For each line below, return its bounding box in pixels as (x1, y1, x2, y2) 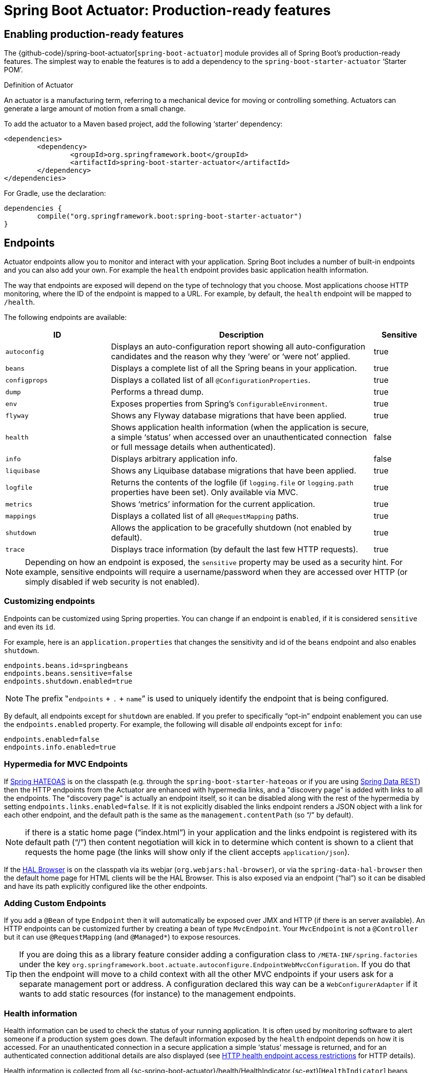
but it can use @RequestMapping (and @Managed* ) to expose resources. (4, 933, 240, 942)
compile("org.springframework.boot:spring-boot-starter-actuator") (37, 212, 302, 221)
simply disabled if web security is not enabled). (25, 577, 200, 587)
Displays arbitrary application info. (111, 454, 238, 464)
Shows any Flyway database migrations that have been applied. (111, 410, 347, 421)
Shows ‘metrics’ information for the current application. (111, 499, 315, 509)
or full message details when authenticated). (111, 442, 276, 452)
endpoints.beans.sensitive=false (4, 669, 133, 677)
